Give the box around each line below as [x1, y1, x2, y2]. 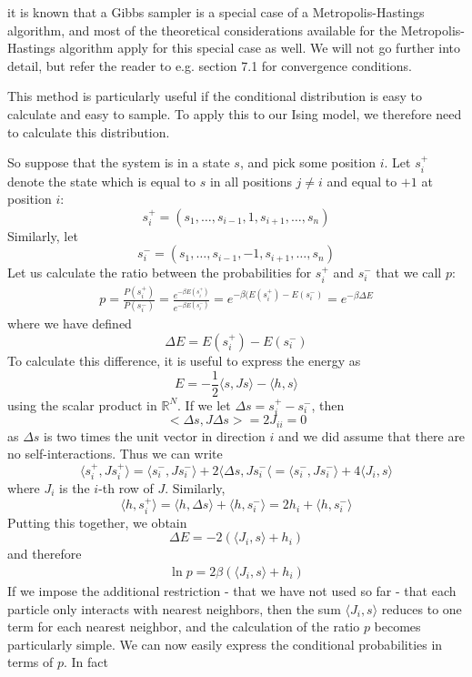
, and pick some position [239, 153, 376, 172]
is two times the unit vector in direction [44, 426, 266, 445]
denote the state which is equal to [7, 171, 196, 190]
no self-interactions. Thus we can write [7, 444, 223, 463]
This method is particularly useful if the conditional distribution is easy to [7, 86, 423, 106]
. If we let [177, 395, 231, 414]
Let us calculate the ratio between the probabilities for [7, 263, 312, 282]
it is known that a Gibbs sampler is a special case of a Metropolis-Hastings [7, 3, 425, 21]
